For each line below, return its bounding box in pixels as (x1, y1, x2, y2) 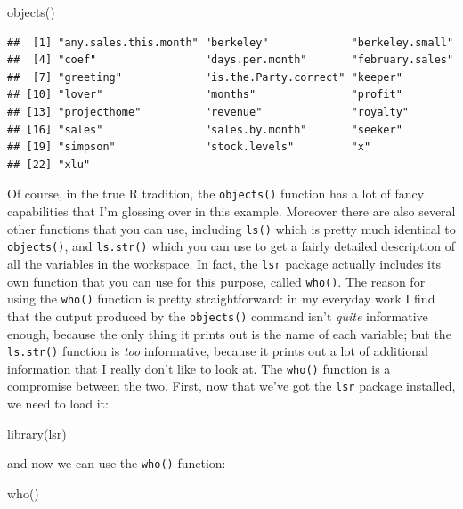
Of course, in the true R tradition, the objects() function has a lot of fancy (7, 184, 425, 203)
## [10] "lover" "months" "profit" (7, 88, 402, 101)
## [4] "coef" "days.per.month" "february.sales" (7, 53, 454, 67)
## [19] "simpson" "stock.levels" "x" (7, 141, 371, 154)
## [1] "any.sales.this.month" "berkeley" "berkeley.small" (7, 36, 454, 49)
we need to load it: (7, 394, 109, 413)
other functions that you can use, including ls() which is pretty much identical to (7, 219, 456, 238)
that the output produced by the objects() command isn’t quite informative (7, 306, 428, 325)
